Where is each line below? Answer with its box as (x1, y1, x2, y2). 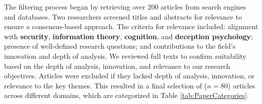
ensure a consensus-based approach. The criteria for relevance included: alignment (4, 21, 258, 32)
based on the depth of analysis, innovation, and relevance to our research (4, 60, 231, 71)
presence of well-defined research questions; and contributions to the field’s (4, 41, 236, 51)
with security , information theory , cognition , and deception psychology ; (4, 31, 253, 41)
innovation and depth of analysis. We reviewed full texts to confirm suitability (4, 50, 246, 61)
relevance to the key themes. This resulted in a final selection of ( (4, 80, 207, 90)
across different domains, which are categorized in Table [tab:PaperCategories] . (4, 90, 249, 100)
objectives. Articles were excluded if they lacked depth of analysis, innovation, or (4, 70, 255, 81)
